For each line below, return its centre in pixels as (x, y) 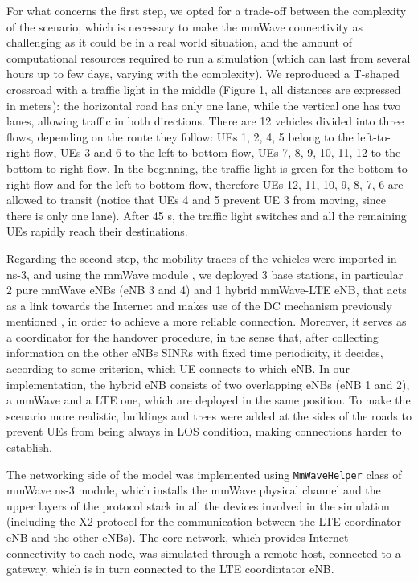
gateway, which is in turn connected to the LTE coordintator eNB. (170, 569)
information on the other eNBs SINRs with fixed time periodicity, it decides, (195, 352)
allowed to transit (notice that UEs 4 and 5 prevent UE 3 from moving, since (197, 200)
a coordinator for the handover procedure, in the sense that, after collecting (193, 336)
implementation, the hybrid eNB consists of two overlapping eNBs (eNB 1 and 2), (208, 384)
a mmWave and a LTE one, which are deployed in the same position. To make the (209, 400)
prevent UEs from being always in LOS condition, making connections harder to (204, 431)
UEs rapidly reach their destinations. (97, 231)
